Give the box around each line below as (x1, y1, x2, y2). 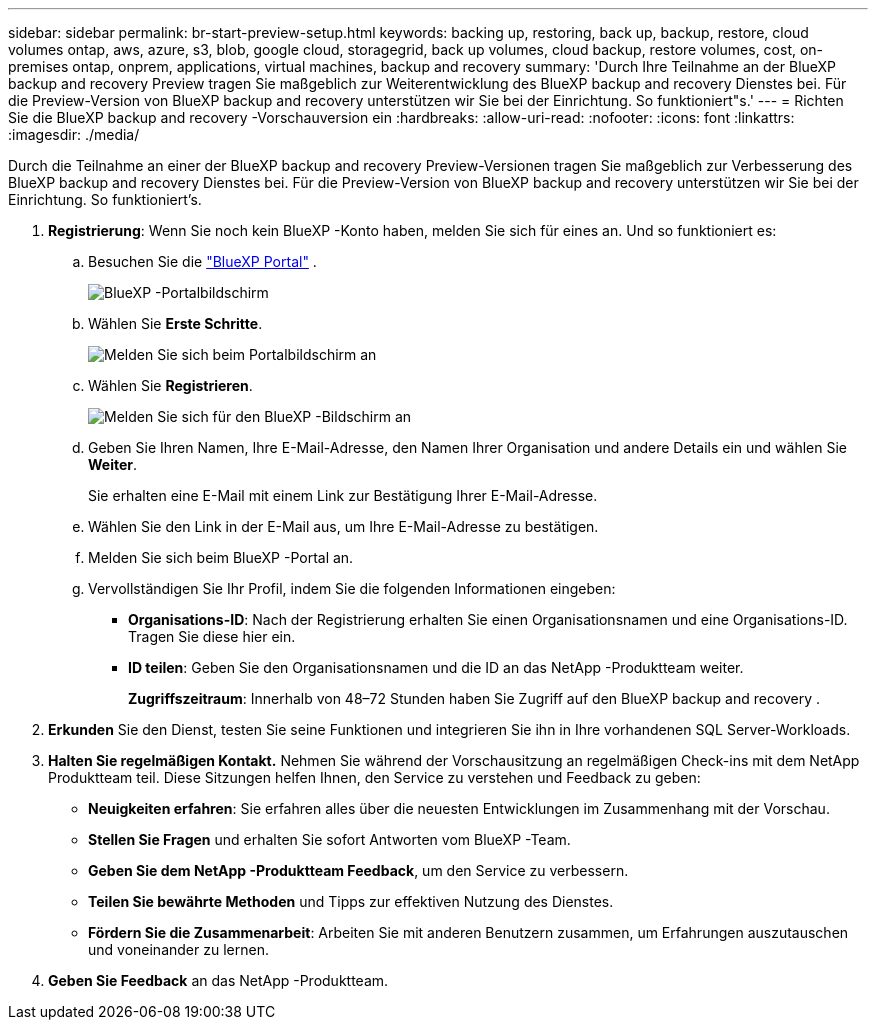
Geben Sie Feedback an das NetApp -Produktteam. (48, 972, 389, 989)
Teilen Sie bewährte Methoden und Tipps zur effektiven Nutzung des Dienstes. (88, 893, 614, 910)
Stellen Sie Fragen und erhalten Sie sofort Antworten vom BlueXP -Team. (88, 831, 571, 848)
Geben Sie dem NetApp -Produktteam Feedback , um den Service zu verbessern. (88, 862, 629, 879)
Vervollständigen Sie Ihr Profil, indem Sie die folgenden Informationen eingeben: (88, 580, 616, 597)
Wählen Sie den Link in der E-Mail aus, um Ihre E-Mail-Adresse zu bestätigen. (88, 518, 599, 535)
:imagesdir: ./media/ (8, 126, 140, 143)
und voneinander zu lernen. (88, 941, 269, 958)
